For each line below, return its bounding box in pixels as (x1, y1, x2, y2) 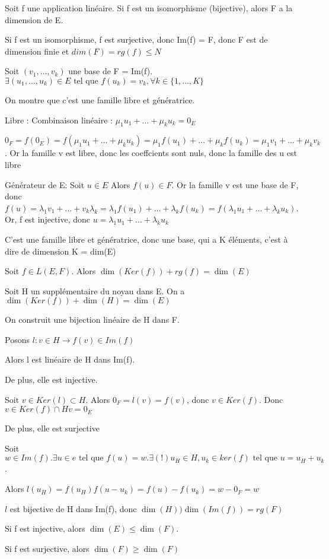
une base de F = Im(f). (68, 65, 153, 77)
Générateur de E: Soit (5, 178, 85, 190)
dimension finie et (5, 45, 69, 57)
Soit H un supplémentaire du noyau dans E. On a (5, 284, 185, 297)
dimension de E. (5, 13, 63, 26)
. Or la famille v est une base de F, (171, 178, 299, 190)
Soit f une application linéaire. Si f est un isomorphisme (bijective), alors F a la (5, 2, 293, 14)
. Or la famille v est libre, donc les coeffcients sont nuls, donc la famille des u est (5, 147, 297, 159)
